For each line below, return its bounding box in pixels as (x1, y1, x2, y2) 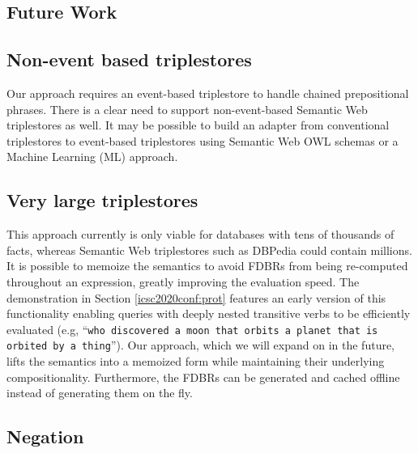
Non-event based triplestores (6, 47, 252, 72)
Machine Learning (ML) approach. (6, 148, 178, 165)
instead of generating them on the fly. (6, 384, 193, 401)
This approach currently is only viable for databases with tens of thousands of (6, 226, 395, 243)
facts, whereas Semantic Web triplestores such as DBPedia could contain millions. (6, 241, 412, 258)
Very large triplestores (6, 188, 198, 213)
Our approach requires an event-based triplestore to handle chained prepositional (6, 84, 409, 101)
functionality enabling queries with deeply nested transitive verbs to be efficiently (6, 305, 411, 322)
